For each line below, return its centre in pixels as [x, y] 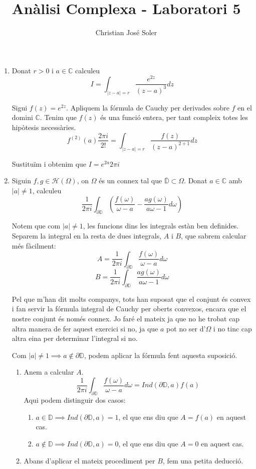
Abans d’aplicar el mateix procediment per [89, 460]
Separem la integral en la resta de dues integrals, [87, 236]
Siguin [21, 181]
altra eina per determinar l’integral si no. [75, 338]
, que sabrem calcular [214, 236]
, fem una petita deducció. [203, 460]
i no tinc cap [232, 328]
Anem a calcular [49, 372]
